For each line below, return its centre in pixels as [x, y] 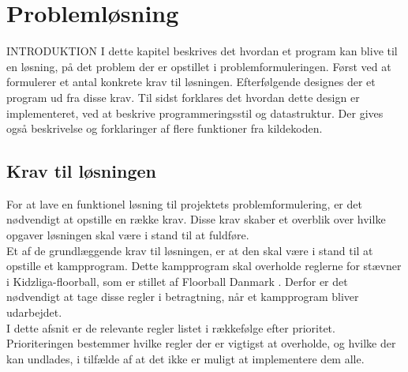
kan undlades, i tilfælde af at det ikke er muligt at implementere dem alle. [185, 358]
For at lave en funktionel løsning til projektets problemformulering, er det [184, 203]
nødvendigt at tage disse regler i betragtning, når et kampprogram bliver [183, 297]
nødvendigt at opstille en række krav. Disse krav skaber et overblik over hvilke [196, 219]
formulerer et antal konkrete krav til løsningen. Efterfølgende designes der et [191, 82]
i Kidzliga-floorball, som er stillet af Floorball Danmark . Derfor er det [177, 281]
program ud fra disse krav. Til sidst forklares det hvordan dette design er [183, 97]
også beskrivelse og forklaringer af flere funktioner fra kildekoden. [165, 128]
